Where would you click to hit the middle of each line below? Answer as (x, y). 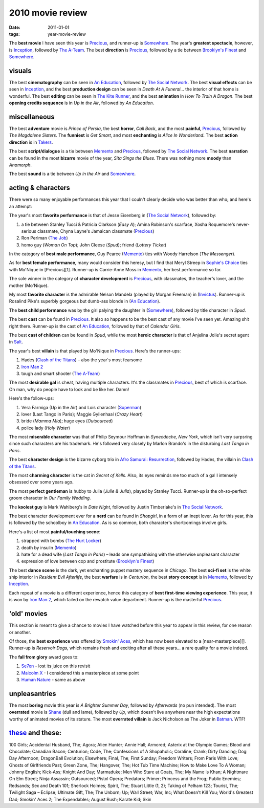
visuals (20, 71)
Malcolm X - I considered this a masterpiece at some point (80, 673)
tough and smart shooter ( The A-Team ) (61, 373)
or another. (20, 632)
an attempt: (21, 206)
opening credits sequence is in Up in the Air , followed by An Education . (81, 103)
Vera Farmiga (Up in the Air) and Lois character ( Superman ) (81, 407)
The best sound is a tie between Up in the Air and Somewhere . (72, 174)
